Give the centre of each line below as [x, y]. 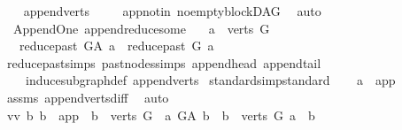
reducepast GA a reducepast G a [116, 46]
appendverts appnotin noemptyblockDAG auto [172, 11]
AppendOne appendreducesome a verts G [141, 28]
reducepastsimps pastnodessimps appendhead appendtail [164, 62]
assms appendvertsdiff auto [88, 97]
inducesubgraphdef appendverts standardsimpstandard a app [210, 80]
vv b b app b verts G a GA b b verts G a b [161, 115]
